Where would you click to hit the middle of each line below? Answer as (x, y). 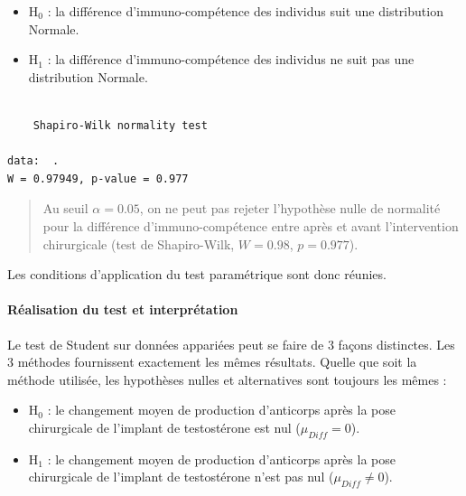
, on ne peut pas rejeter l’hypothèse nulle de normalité (290, 208)
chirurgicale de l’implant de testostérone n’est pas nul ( (181, 477)
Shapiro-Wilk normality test (120, 125)
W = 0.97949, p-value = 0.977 (98, 178)
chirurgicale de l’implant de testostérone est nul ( (164, 427)
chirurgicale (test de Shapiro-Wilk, (139, 243)
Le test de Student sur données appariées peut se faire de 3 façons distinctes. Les (231, 344)
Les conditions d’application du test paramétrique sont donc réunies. (197, 274)
